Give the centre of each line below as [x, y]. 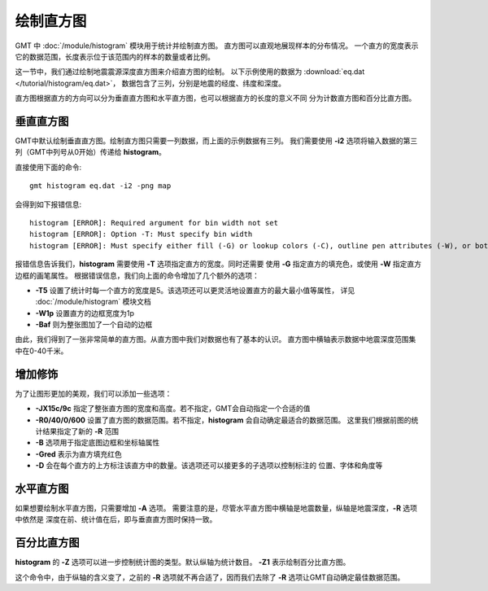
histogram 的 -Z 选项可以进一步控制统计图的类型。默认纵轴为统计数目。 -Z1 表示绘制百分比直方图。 [183, 563]
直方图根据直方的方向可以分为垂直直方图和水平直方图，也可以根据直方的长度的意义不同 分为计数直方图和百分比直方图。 [216, 98]
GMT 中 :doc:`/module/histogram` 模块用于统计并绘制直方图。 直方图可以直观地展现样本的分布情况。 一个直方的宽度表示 [217, 46]
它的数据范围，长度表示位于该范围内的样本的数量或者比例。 [115, 56]
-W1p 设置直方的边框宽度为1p [85, 313]
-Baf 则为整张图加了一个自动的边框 [94, 325]
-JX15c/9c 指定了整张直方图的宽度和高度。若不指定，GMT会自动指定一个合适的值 [173, 409]
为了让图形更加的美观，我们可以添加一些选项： [94, 393]
